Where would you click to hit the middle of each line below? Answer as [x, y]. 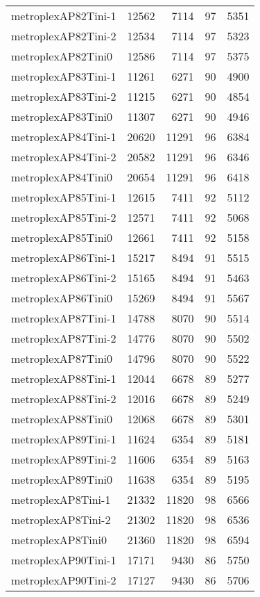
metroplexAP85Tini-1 [64, 197]
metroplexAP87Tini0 [62, 358]
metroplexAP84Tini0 [62, 177]
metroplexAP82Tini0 [62, 56]
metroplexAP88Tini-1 [64, 378]
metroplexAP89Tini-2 [64, 459]
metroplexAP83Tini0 [62, 116]
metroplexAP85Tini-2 [64, 217]
